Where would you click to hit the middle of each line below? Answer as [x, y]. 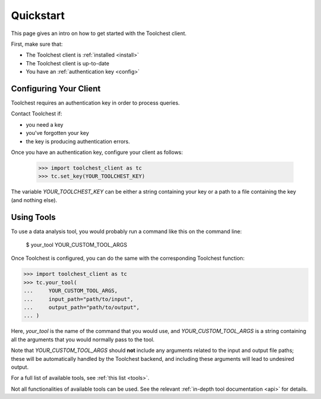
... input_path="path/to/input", [78, 299]
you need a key [45, 124]
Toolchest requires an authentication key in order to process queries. [95, 103]
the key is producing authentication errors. [78, 141]
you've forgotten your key [57, 133]
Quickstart [38, 15]
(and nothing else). [34, 200]
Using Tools [33, 217]
